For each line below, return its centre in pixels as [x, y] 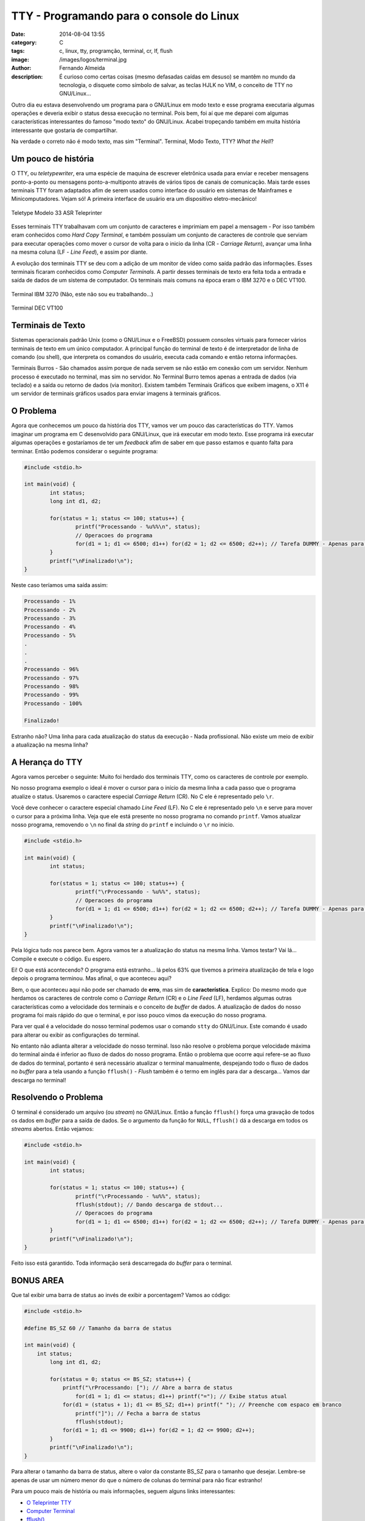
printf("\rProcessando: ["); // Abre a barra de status [148, 1388]
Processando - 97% [51, 678]
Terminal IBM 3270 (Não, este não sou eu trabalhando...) [82, 294]
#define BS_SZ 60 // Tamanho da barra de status [98, 1328]
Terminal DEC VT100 [37, 308]
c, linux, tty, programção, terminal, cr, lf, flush [116, 51]
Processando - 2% [50, 610]
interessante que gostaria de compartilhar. [64, 130]
